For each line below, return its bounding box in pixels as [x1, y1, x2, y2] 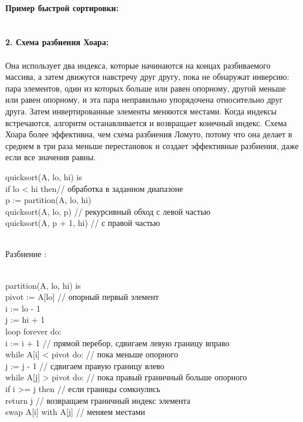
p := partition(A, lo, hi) [5, 194, 91, 206]
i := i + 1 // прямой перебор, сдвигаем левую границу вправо [5, 336, 230, 349]
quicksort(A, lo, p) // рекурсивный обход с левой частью [5, 205, 211, 217]
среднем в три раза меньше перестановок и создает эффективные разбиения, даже [5, 139, 299, 151]
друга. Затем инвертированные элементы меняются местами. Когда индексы [5, 104, 277, 117]
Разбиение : [5, 248, 47, 260]
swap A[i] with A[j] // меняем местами [5, 406, 145, 418]
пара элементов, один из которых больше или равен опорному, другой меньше [5, 82, 286, 94]
